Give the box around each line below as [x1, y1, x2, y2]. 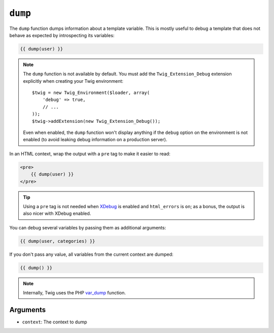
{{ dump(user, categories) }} [20, 238, 95, 244]
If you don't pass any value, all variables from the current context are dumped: [9, 251, 174, 257]
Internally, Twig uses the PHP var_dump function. [23, 290, 126, 296]
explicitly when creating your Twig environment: [23, 78, 124, 84]
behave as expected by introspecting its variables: [9, 32, 115, 38]
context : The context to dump [22, 319, 87, 325]
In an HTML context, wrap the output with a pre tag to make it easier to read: [9, 150, 170, 157]
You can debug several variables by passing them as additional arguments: [9, 224, 166, 230]
